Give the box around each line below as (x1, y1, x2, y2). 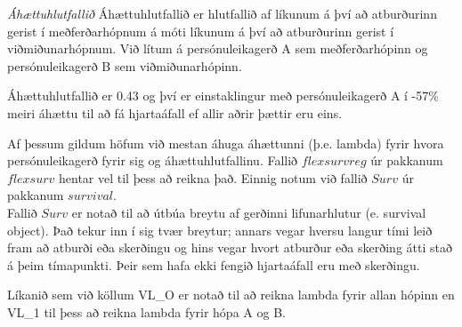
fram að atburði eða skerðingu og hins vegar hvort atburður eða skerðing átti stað (7, 238, 452, 257)
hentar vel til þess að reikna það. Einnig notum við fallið (58, 168, 368, 187)
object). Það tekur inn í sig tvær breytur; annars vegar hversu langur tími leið (7, 220, 433, 239)
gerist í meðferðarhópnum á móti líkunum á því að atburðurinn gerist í (7, 21, 394, 40)
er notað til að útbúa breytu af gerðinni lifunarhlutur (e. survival (71, 203, 426, 221)
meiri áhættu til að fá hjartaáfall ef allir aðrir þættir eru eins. (7, 103, 343, 122)
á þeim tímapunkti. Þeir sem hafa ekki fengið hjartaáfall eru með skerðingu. (7, 255, 420, 274)
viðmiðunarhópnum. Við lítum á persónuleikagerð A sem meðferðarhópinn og (7, 39, 428, 58)
